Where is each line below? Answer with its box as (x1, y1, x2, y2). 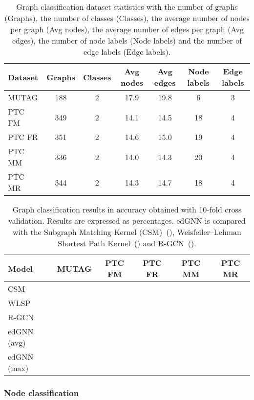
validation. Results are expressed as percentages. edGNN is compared (8, 215, 246, 226)
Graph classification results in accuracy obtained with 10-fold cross (12, 204, 242, 215)
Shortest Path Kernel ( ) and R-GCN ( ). (58, 237, 196, 249)
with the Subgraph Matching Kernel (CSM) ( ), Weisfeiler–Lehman (12, 226, 242, 237)
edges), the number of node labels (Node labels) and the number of (12, 35, 242, 46)
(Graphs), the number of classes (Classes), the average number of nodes (4, 12, 250, 24)
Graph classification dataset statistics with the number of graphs (16, 1, 238, 12)
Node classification (4, 386, 79, 399)
